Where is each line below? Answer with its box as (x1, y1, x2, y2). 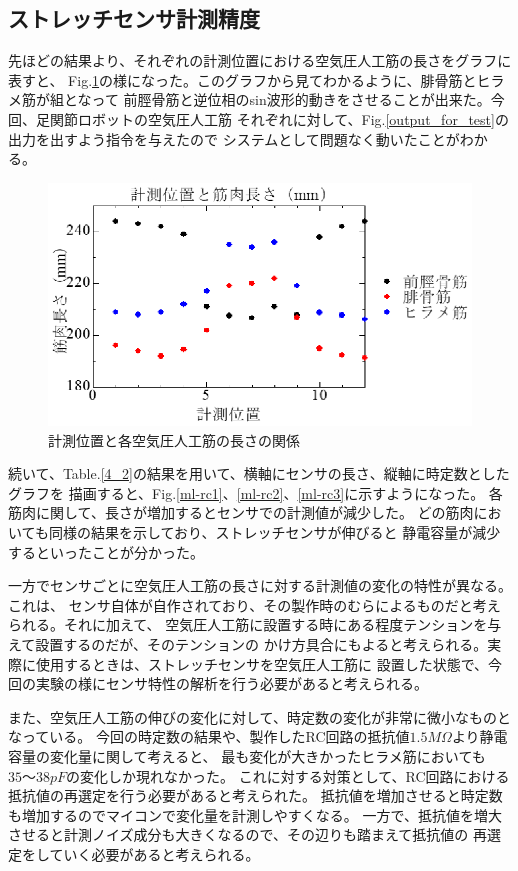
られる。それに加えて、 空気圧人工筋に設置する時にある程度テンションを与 (8, 614, 502, 635)
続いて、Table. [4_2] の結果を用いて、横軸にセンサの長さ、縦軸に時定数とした (8, 463, 510, 484)
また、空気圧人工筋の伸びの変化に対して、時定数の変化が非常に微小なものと (8, 706, 511, 727)
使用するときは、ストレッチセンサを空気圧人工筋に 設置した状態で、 (35, 653, 489, 674)
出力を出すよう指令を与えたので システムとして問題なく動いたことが (8, 128, 460, 149)
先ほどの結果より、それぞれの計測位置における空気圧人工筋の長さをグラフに (8, 50, 512, 71)
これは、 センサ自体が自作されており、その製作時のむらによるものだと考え (8, 594, 501, 615)
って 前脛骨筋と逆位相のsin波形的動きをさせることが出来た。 (91, 89, 491, 110)
